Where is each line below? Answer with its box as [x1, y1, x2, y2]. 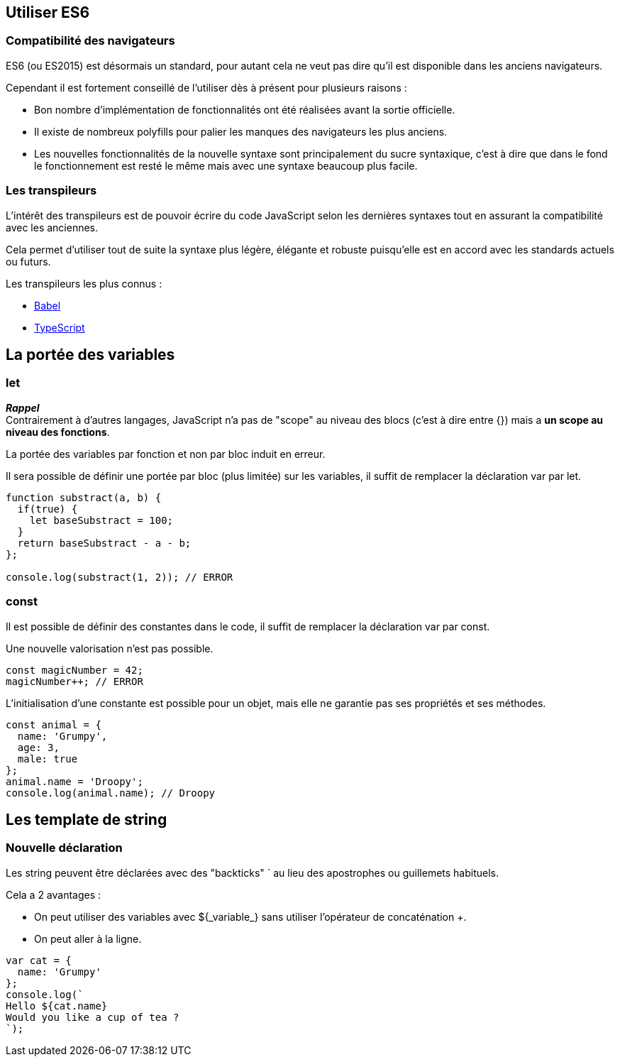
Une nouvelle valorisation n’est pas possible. [6, 642, 214, 655]
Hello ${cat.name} [6, 1000, 108, 1012]
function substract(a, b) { [6, 491, 162, 503]
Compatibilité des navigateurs [6, 33, 175, 48]
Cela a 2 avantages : [6, 888, 101, 901]
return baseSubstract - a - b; [17, 537, 192, 549]
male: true [17, 752, 78, 765]
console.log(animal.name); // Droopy [6, 787, 216, 799]
